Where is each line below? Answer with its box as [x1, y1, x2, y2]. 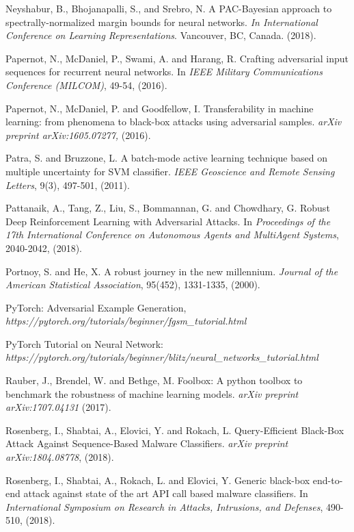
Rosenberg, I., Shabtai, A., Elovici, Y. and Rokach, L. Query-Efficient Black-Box [5, 422, 344, 437]
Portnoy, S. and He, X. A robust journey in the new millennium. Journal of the [5, 264, 338, 278]
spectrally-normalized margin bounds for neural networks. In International [5, 14, 318, 29]
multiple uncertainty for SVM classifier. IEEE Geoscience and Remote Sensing [5, 164, 335, 178]
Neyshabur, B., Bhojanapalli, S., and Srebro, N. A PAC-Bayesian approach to [5, 1, 332, 15]
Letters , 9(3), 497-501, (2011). [5, 177, 130, 192]
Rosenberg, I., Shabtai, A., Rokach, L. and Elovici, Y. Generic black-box [5, 472, 310, 487]
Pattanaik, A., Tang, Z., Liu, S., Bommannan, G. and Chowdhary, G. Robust [5, 201, 330, 215]
